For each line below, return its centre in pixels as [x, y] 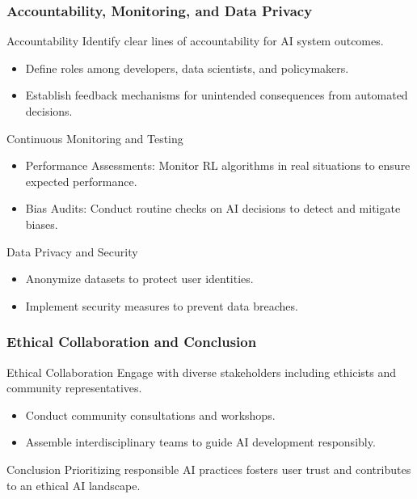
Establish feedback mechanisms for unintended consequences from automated [217, 95]
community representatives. [74, 388]
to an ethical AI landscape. [74, 485]
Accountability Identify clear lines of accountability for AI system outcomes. [195, 41]
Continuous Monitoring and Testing [95, 138]
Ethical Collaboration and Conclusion [132, 342]
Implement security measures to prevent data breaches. [162, 305]
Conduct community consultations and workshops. [150, 414]
